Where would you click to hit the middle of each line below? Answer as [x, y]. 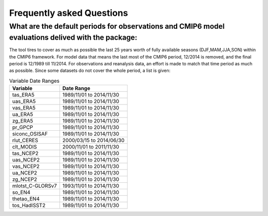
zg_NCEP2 [25, 179]
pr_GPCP [23, 127]
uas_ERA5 [24, 102]
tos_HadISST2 [29, 206]
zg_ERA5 [23, 121]
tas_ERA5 [23, 95]
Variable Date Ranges [34, 81]
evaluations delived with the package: [73, 37]
